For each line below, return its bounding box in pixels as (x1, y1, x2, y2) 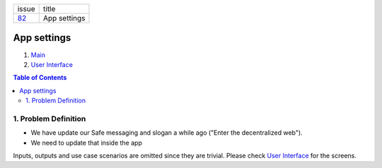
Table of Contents (13, 73, 67, 82)
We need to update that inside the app (30, 138, 143, 147)
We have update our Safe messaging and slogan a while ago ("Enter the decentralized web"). (30, 128, 303, 137)
